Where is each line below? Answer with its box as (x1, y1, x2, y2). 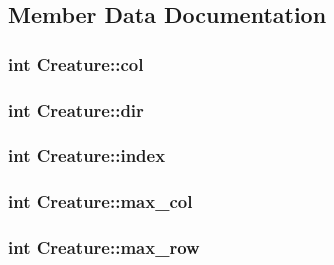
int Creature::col (8, 51, 144, 76)
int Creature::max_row (8, 235, 200, 260)
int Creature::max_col (8, 189, 193, 214)
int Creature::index (8, 143, 166, 168)
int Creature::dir (8, 97, 144, 122)
